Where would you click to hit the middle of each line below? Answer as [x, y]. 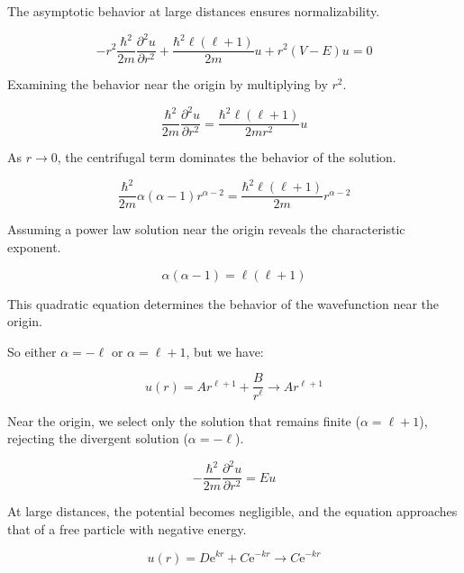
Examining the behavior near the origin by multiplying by [168, 84]
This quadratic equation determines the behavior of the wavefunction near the [223, 303]
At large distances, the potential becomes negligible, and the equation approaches [232, 511]
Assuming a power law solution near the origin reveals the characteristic [206, 229]
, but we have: [225, 351]
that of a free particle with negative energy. [127, 528]
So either [32, 351]
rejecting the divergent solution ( [98, 438]
